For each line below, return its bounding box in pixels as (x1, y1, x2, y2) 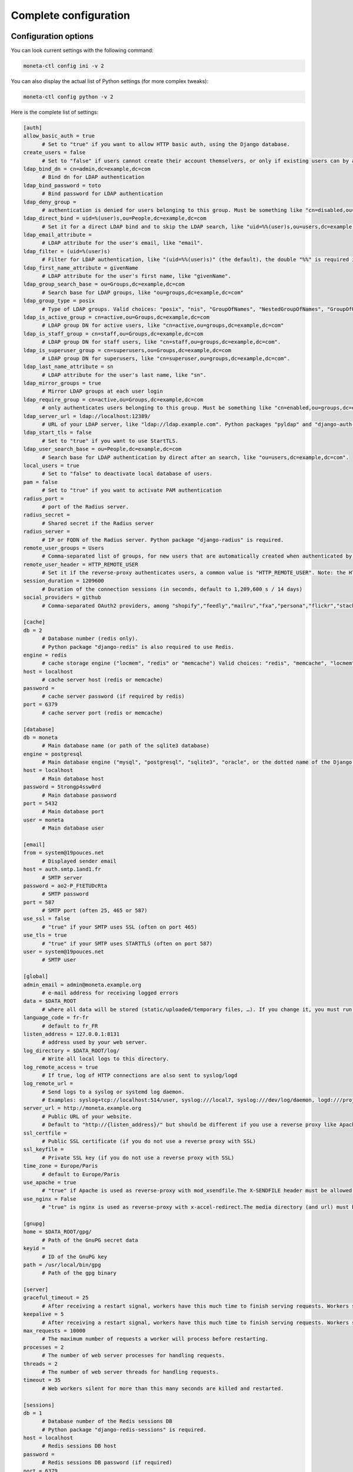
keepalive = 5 (23, 1311, 64, 1318)
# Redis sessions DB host (42, 1443, 117, 1450)
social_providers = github (23, 594, 101, 601)
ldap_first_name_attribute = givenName (23, 264, 138, 271)
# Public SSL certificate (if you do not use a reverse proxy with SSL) (42, 1138, 256, 1145)
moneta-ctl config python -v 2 (23, 94, 114, 100)
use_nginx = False (23, 1195, 76, 1202)
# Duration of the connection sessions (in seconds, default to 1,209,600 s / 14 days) (42, 586, 303, 592)
